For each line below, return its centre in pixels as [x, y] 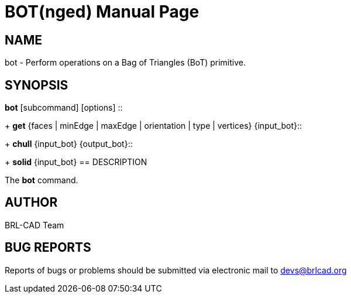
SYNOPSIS [37, 85]
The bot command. [42, 180]
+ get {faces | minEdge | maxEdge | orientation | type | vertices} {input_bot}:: [154, 126]
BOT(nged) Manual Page [102, 12]
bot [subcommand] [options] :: [64, 108]
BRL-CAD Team [35, 225]
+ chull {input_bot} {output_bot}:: [69, 144]
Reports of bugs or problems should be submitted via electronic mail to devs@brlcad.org [176, 270]
